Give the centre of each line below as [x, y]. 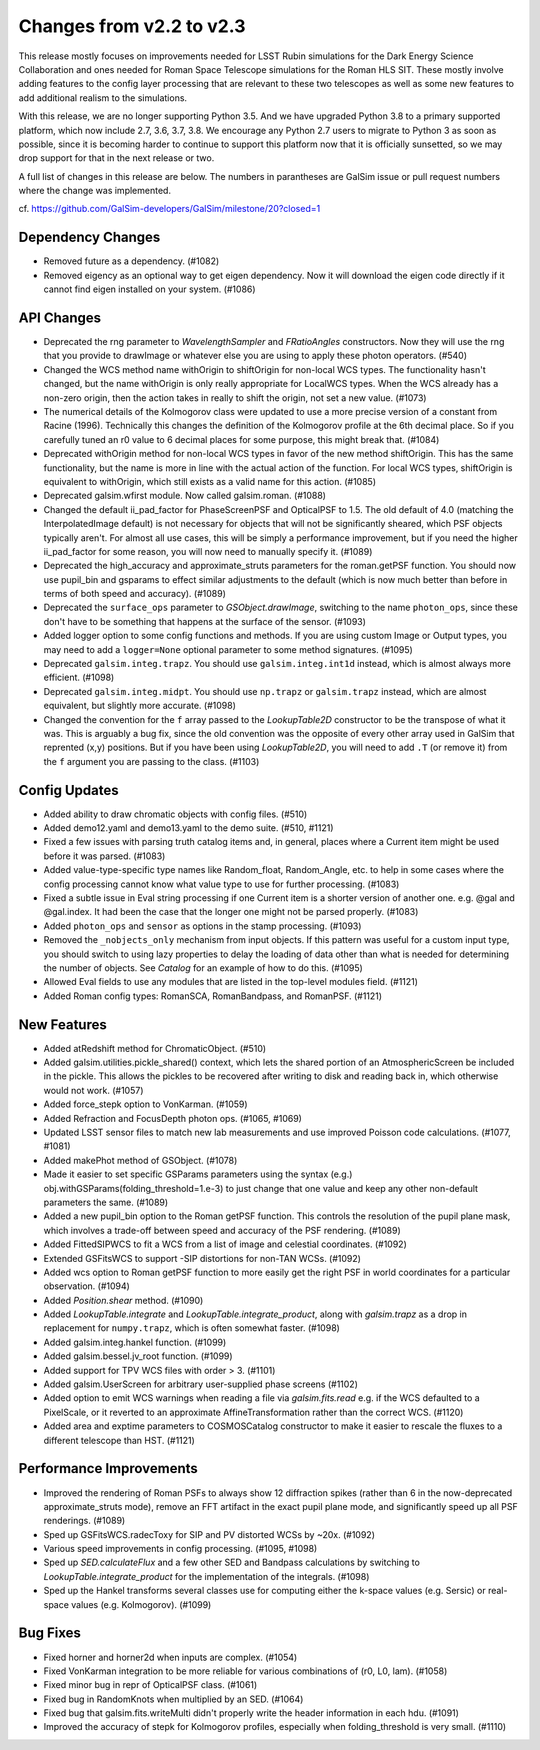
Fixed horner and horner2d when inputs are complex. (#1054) [170, 1657]
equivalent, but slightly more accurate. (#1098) [140, 706]
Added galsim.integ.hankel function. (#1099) [135, 1342]
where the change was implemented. [95, 191]
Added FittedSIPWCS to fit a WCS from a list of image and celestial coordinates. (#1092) [225, 1244]
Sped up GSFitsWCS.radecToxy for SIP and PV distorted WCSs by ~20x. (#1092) [209, 1534]
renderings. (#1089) [84, 1521]
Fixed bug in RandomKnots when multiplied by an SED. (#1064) [173, 1699]
